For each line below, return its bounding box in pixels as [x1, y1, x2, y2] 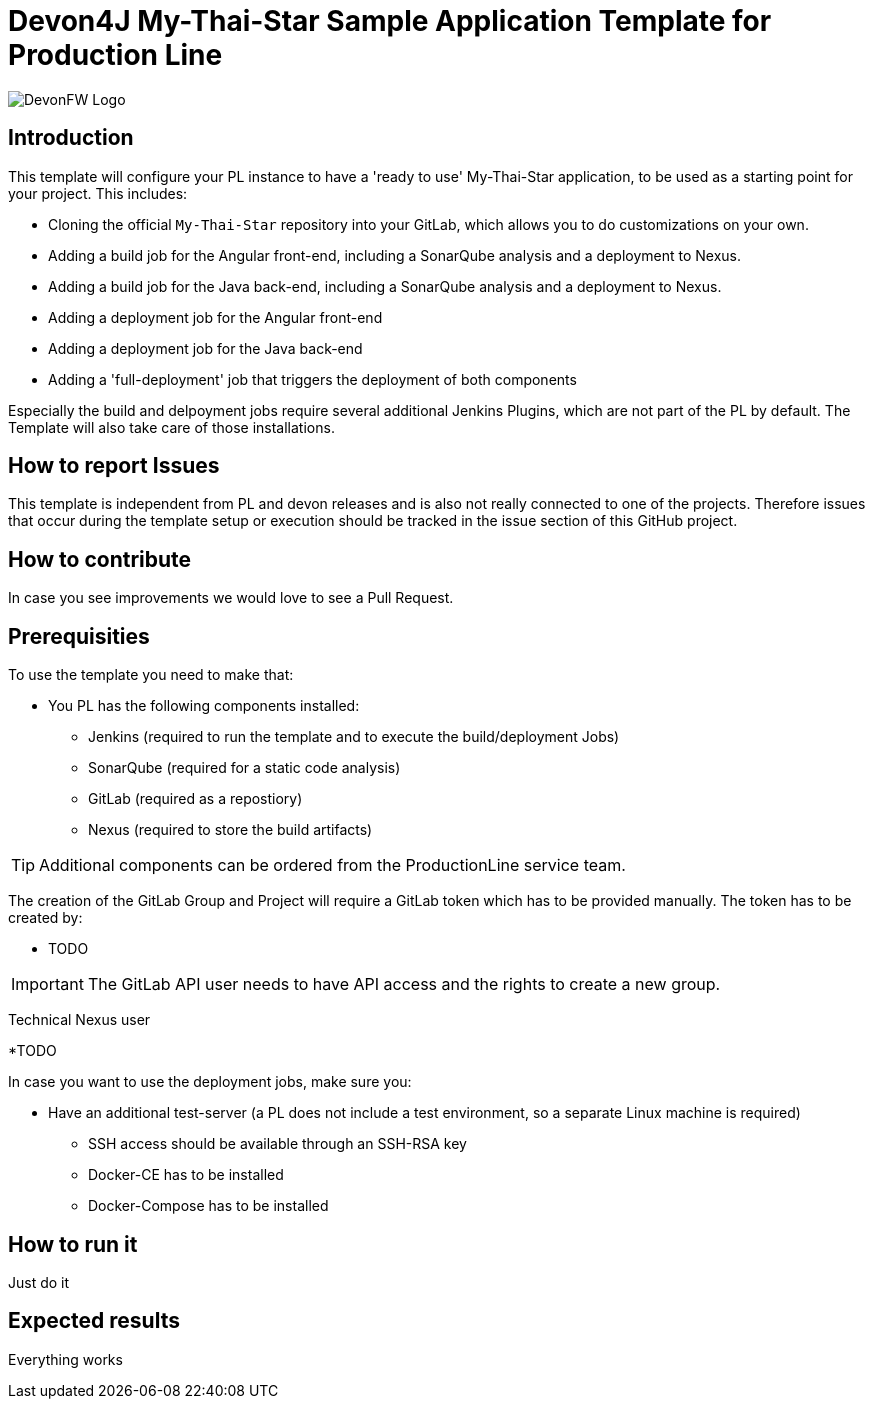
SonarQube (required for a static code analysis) [88, 759, 401, 777]
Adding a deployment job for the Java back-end [48, 339, 363, 357]
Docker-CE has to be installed [88, 1166, 284, 1184]
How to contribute [8, 546, 192, 572]
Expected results [8, 1308, 180, 1334]
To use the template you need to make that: [8, 666, 294, 684]
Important [11, 974, 84, 995]
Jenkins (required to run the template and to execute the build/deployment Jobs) [88, 728, 620, 746]
